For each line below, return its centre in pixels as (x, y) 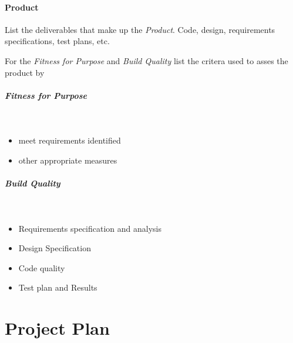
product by (25, 72)
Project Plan (57, 328)
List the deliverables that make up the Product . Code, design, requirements (140, 29)
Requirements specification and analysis (90, 228)
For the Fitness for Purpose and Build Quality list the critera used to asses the (146, 60)
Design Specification (55, 248)
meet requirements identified (70, 140)
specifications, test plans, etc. (57, 41)
